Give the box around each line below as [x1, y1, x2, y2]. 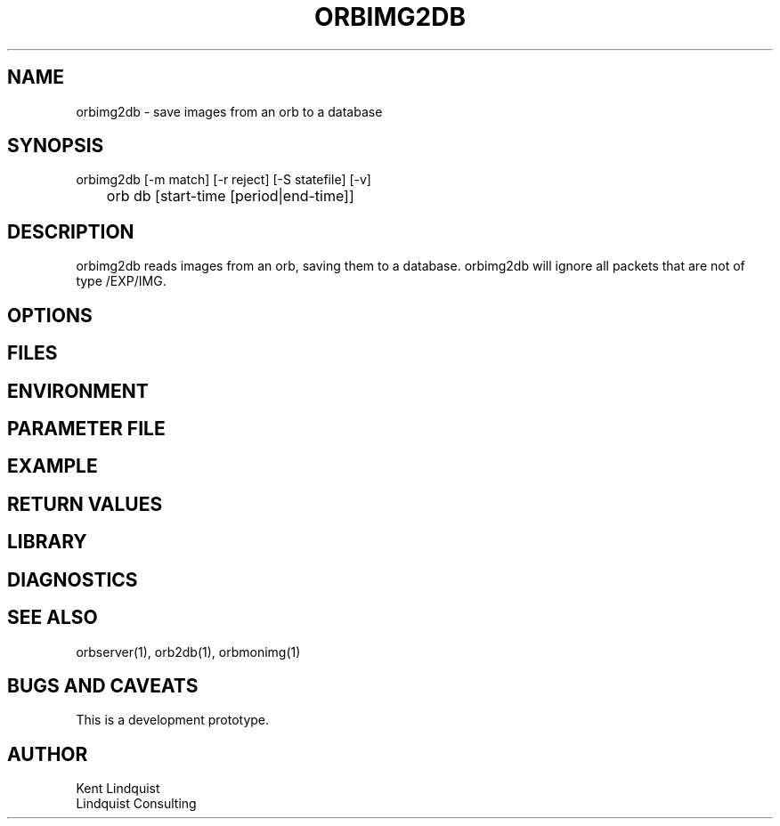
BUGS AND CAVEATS [7, 674, 199, 697]
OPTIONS [7, 304, 93, 327]
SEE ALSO [7, 606, 98, 629]
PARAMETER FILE [7, 417, 166, 440]
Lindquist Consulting [76, 796, 197, 812]
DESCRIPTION [7, 220, 134, 243]
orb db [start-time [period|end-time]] [106, 187, 354, 206]
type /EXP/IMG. [76, 273, 167, 289]
